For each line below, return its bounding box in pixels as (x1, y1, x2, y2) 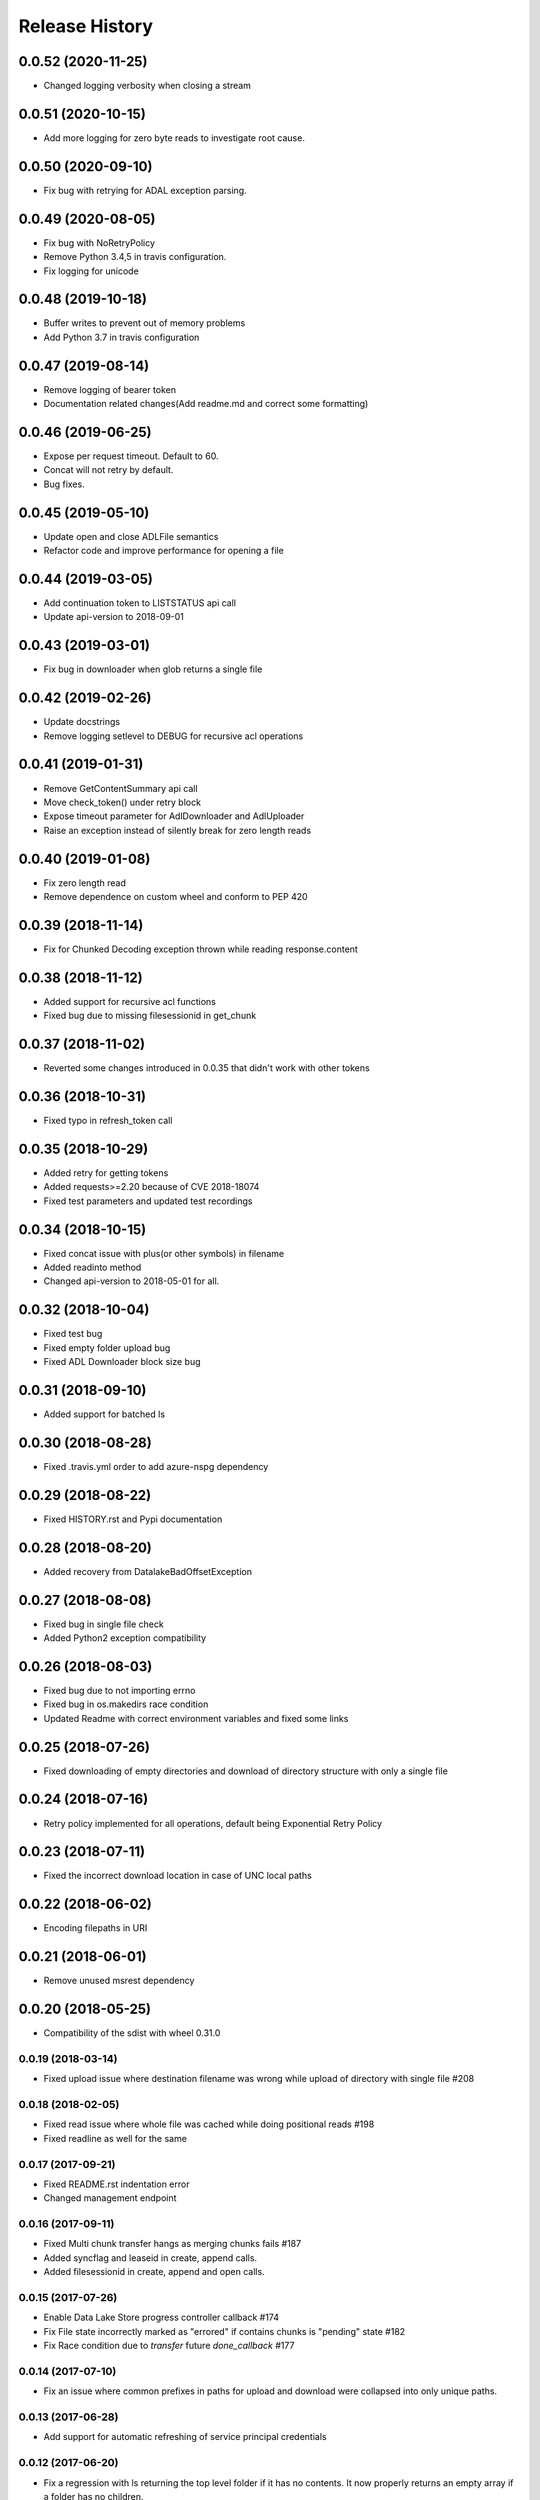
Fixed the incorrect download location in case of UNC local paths (43, 1870, 312, 1882)
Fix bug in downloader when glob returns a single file (43, 663, 263, 675)
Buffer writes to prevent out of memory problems (43, 317, 246, 329)
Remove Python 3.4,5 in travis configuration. (43, 251, 227, 263)
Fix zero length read (43, 876, 127, 889)
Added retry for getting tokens (43, 1166, 169, 1179)
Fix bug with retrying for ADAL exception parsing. (43, 184, 247, 196)
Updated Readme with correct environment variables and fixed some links (43, 1712, 349, 1724)
